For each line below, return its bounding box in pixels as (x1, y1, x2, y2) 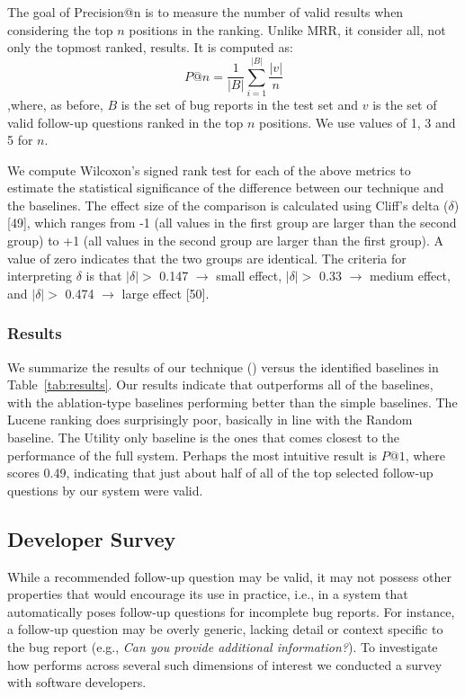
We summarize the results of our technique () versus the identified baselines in (7, 357, 439, 376)
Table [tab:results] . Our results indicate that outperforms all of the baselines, (7, 375, 434, 394)
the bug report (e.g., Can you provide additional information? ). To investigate (7, 637, 438, 656)
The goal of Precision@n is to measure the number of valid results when (7, 3, 404, 21)
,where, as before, (7, 94, 103, 113)
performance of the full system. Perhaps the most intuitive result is (7, 445, 378, 464)
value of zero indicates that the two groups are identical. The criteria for (7, 248, 407, 267)
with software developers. (7, 673, 147, 692)
